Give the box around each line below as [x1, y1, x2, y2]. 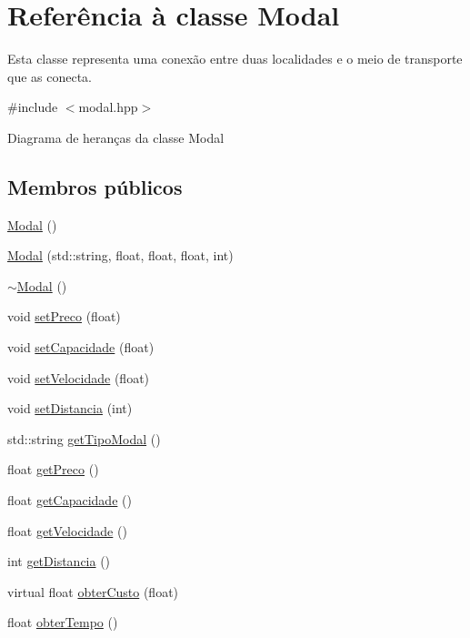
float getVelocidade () [7, 521, 127, 540]
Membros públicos [7, 172, 183, 200]
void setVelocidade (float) [7, 368, 150, 387]
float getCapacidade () [7, 491, 132, 510]
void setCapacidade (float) [7, 338, 155, 357]
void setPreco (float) [7, 307, 121, 326]
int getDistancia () [7, 552, 111, 571]
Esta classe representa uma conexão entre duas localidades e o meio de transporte [7, 49, 463, 68]
